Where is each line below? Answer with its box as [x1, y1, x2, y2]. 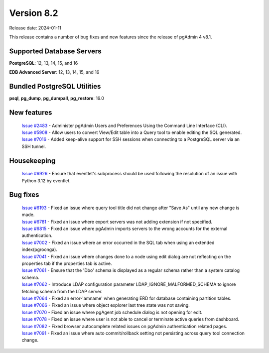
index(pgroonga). [21, 246, 57, 252]
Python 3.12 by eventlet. [21, 177, 71, 184]
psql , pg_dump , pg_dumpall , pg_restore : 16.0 [9, 95, 105, 102]
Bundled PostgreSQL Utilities [9, 82, 101, 91]
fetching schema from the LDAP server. [21, 288, 103, 294]
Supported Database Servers [9, 47, 102, 55]
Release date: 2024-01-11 [9, 25, 62, 31]
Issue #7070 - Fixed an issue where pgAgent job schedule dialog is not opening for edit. [21, 309, 203, 315]
